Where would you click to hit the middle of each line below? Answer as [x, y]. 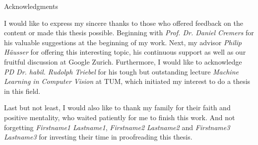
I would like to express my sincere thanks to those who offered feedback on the [124, 23]
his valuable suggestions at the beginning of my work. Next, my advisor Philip [123, 42]
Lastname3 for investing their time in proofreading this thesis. [98, 137]
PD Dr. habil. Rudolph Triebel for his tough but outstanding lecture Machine [121, 71]
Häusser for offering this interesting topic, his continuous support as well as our [125, 52]
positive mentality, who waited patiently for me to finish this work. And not [120, 117]
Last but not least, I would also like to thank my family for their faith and [117, 108]
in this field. [22, 91]
